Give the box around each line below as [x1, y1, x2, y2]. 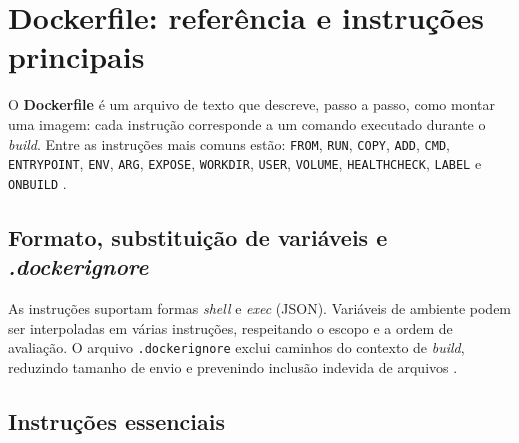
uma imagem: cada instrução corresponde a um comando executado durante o [8, 113, 486, 134]
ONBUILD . [8, 172, 67, 193]
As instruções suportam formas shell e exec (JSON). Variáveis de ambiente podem [8, 298, 512, 319]
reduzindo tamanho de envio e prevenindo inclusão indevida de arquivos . [8, 356, 458, 377]
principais [8, 36, 145, 77]
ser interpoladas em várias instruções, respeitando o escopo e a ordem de [8, 317, 453, 338]
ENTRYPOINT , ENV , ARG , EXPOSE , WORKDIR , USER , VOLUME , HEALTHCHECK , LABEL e [8, 153, 482, 174]
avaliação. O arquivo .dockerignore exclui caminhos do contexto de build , [8, 337, 465, 358]
